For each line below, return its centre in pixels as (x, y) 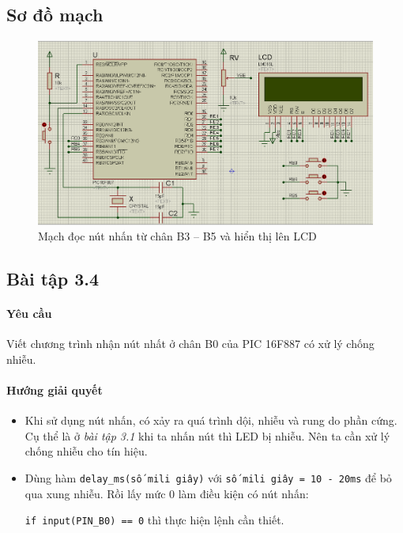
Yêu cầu (29, 314)
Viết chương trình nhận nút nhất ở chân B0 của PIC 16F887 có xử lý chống (190, 344)
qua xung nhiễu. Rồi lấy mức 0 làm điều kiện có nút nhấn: (167, 493)
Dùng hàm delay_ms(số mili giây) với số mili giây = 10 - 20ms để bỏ (208, 478)
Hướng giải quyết (55, 390)
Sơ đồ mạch (55, 15)
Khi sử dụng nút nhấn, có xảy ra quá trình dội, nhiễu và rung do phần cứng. (211, 420)
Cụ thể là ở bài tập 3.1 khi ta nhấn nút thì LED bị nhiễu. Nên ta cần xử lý (207, 435)
